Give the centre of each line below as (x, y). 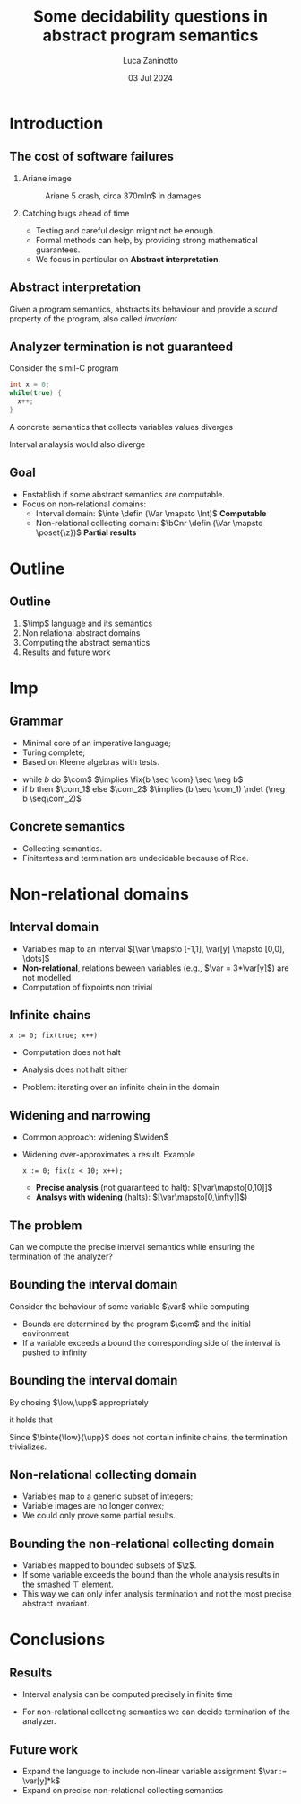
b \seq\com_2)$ (52, 798)
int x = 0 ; (30, 385)
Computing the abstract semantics (86, 642)
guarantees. (58, 250)
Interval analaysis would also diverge (77, 444)
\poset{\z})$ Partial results (86, 532)
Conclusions (57, 1640)
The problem (46, 1225)
